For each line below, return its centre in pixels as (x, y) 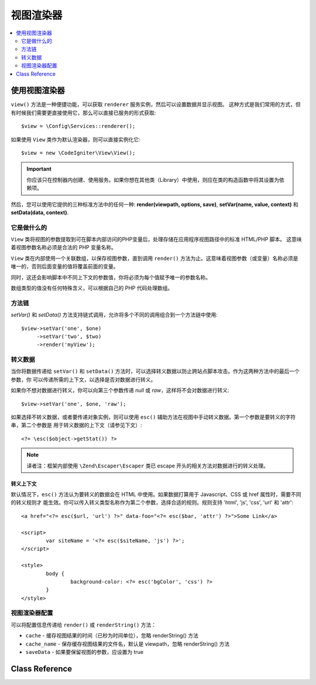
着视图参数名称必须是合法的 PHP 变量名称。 (64, 247)
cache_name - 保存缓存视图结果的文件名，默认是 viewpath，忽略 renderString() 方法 (128, 644)
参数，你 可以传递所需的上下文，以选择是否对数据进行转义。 (83, 379)
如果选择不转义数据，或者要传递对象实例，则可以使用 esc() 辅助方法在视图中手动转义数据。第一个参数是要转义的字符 (153, 417)
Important (39, 169)
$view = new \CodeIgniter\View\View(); (78, 153)
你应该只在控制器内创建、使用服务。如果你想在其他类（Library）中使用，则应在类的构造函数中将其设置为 (153, 179)
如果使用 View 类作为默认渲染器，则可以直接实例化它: (75, 139)
